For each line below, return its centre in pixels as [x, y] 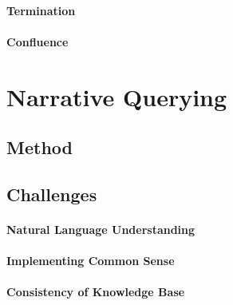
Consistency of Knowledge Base [96, 292]
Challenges [52, 194]
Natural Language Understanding [101, 229]
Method [39, 147]
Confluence [38, 41]
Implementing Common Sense [91, 261]
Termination [41, 10]
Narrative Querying [117, 96]
